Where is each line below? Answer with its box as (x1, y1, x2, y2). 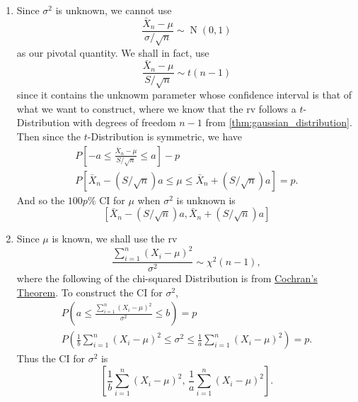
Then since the (16, 129, 81, 144)
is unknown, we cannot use (55, 3, 172, 17)
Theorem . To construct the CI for (16, 284, 163, 299)
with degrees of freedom (73, 115, 176, 130)
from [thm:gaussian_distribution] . (205, 115, 352, 130)
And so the (16, 192, 65, 207)
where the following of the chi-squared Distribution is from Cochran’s (16, 271, 318, 286)
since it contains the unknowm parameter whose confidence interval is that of (16, 87, 352, 102)
